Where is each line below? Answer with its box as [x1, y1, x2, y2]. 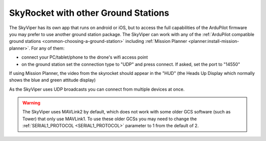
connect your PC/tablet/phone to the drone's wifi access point [21, 54, 148, 60]
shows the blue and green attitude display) [9, 77, 96, 83]
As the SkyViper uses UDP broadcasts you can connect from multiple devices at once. [9, 86, 185, 92]
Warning [22, 100, 40, 106]
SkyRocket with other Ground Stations [9, 7, 169, 18]
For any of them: [31, 45, 65, 51]
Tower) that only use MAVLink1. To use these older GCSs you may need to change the [22, 116, 197, 122]
